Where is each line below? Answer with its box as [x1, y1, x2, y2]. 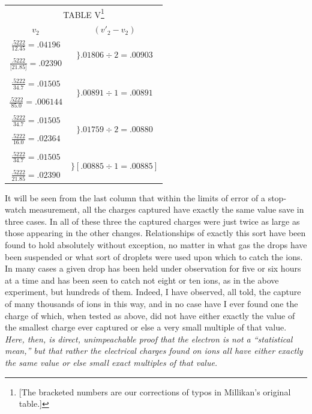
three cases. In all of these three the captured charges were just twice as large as [5, 215, 300, 227]
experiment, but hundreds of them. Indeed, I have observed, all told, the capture [5, 285, 301, 298]
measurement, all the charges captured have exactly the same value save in [29, 203, 304, 216]
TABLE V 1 [63, 6, 104, 20]
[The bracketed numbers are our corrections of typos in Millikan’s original [19, 385, 291, 398]
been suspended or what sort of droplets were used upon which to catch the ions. [5, 250, 303, 263]
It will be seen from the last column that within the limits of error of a [5, 191, 265, 204]
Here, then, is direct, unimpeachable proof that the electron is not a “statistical [5, 332, 293, 345]
